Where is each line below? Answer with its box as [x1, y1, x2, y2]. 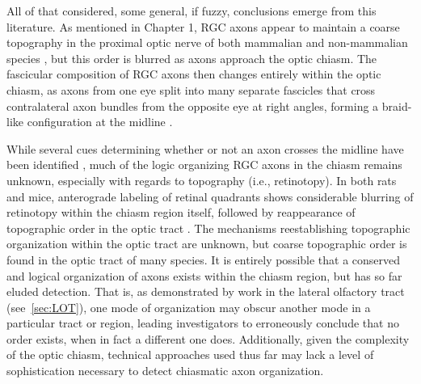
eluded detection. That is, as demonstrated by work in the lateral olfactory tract [6, 283, 405, 300]
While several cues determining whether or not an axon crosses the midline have [6, 140, 404, 157]
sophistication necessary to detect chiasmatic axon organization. [6, 362, 324, 379]
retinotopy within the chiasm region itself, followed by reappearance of [6, 204, 356, 221]
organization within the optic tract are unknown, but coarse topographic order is [6, 235, 407, 252]
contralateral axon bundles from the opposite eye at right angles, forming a [6, 97, 379, 114]
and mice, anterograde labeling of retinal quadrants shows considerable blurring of [6, 188, 414, 205]
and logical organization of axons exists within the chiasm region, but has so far [6, 267, 402, 284]
